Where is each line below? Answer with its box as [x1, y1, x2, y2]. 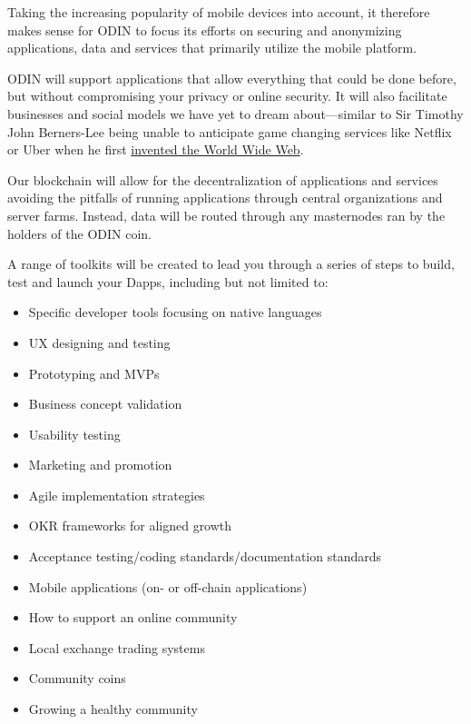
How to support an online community [28, 608, 238, 627]
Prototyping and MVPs [28, 363, 160, 382]
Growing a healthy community [28, 699, 198, 719]
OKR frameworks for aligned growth [28, 516, 232, 535]
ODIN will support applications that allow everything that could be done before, [7, 68, 456, 87]
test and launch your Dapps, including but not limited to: [7, 272, 329, 291]
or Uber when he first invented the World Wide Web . [7, 140, 304, 159]
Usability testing [28, 424, 121, 443]
